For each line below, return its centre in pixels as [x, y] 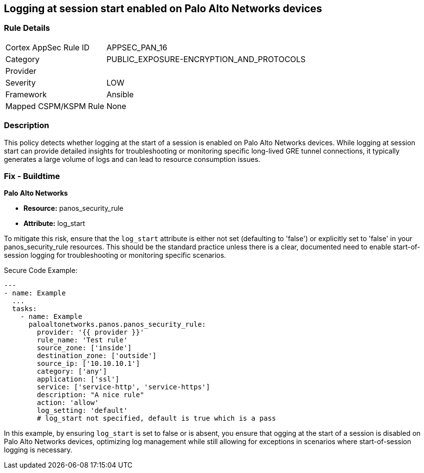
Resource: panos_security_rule [74, 208]
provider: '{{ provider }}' [90, 332]
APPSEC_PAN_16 [137, 47]
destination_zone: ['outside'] [97, 356]
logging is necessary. [38, 450]
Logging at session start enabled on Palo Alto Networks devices [163, 9]
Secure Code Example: [41, 270]
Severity [21, 82]
